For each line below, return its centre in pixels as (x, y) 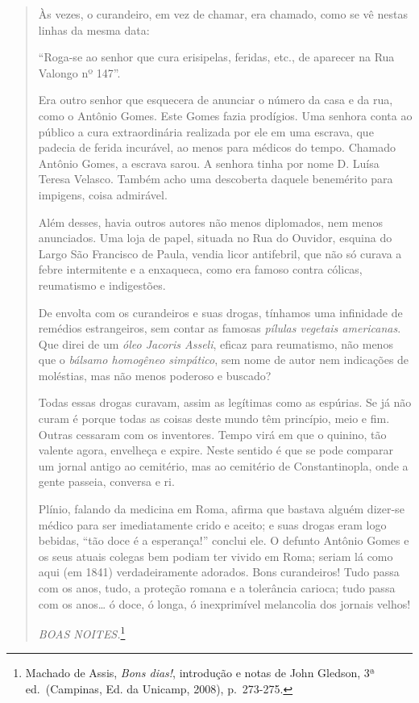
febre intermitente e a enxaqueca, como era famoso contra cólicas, (200, 269)
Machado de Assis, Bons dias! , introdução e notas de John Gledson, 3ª (200, 673)
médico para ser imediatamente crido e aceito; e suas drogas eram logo (212, 524)
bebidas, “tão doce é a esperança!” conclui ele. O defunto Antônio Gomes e (224, 540)
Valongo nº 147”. (79, 72)
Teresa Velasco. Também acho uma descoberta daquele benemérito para (216, 179)
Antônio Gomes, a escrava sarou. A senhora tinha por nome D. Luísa (209, 163)
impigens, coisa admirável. (103, 194)
